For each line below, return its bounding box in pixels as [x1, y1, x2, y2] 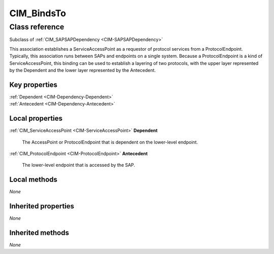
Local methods [9, 175, 58, 184]
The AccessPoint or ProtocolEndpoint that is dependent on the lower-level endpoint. [22, 139, 198, 145]
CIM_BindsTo [9, 8, 66, 19]
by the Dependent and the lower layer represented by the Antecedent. [9, 67, 156, 73]
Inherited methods [9, 228, 70, 237]
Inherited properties [9, 202, 75, 210]
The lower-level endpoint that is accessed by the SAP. [22, 162, 135, 168]
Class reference [9, 22, 64, 31]
